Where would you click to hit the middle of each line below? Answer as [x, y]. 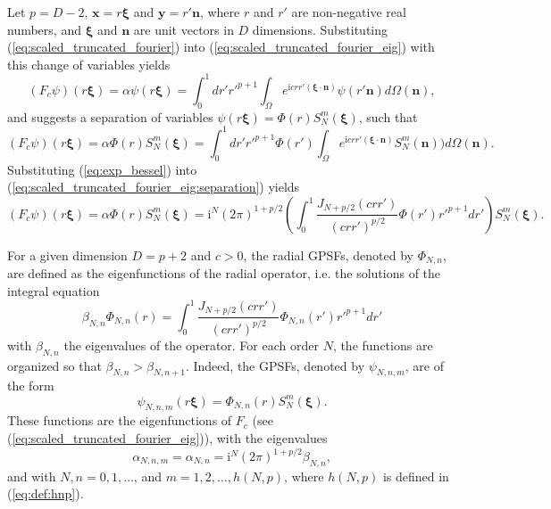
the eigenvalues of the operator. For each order [191, 345]
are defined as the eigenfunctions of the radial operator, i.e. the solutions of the [224, 273]
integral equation [54, 290]
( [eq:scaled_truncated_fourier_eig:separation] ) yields [154, 187]
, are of [424, 365]
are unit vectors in [184, 29]
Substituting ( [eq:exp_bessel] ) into [102, 169]
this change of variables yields [89, 64]
